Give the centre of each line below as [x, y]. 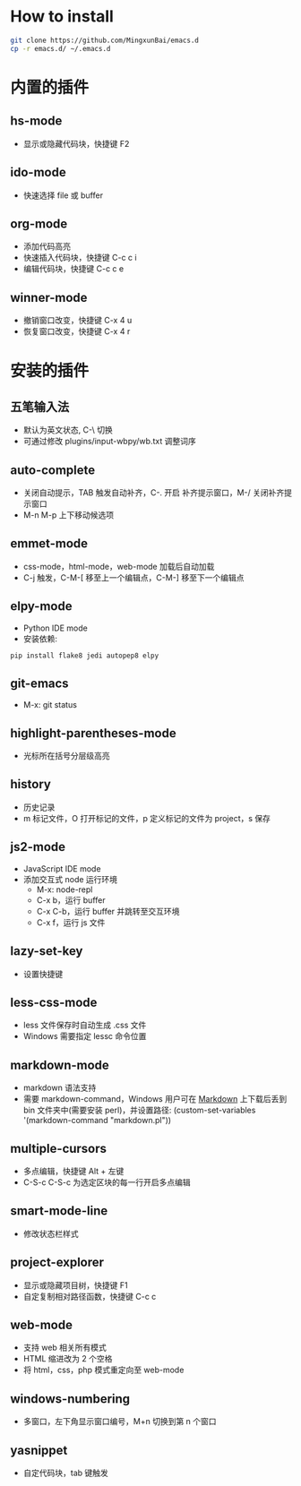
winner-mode [49, 297]
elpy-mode [41, 606]
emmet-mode [49, 544]
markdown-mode [60, 1065]
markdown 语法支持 [60, 1088]
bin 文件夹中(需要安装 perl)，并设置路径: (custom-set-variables [139, 1110]
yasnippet [39, 1450]
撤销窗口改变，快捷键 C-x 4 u [77, 321]
